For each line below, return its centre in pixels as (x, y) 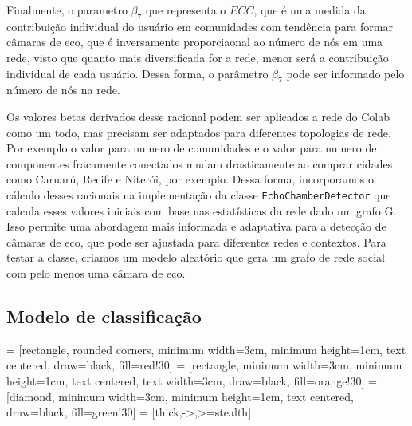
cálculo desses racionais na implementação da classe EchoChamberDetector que (199, 194)
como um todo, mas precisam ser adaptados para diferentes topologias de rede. (199, 132)
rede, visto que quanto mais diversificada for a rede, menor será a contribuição (198, 57)
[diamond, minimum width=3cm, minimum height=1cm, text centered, (180, 396)
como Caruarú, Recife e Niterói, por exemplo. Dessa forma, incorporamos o (190, 179)
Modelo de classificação (104, 316)
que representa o (186, 10)
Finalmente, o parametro (67, 10)
